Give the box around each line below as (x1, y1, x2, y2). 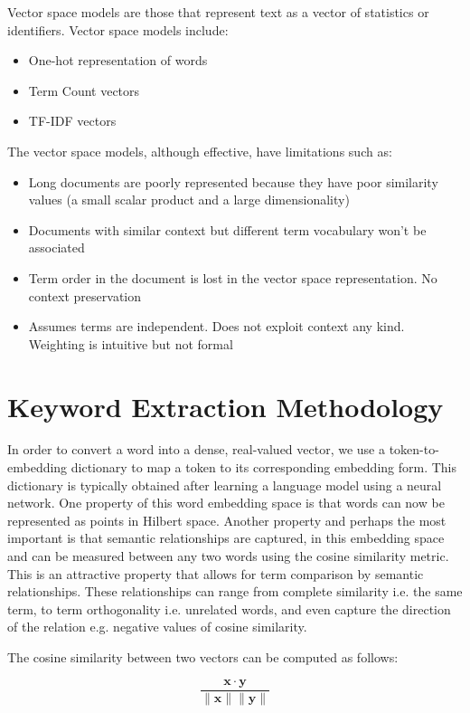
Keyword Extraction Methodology (7, 387, 444, 424)
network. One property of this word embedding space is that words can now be (7, 493, 445, 512)
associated (28, 238, 85, 257)
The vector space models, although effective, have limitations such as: (7, 141, 392, 160)
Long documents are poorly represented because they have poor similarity (28, 172, 438, 191)
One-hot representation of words (28, 51, 208, 70)
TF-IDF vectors (28, 111, 117, 130)
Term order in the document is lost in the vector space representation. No (28, 268, 437, 287)
